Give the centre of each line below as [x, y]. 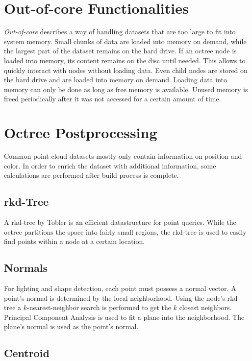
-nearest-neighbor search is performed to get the [99, 307]
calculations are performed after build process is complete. [91, 175]
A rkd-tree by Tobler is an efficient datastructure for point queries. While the [120, 222]
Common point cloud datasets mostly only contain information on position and [123, 156]
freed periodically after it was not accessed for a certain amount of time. [113, 99]
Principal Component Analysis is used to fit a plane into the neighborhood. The [124, 317]
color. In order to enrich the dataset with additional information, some [110, 165]
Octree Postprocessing [81, 132]
